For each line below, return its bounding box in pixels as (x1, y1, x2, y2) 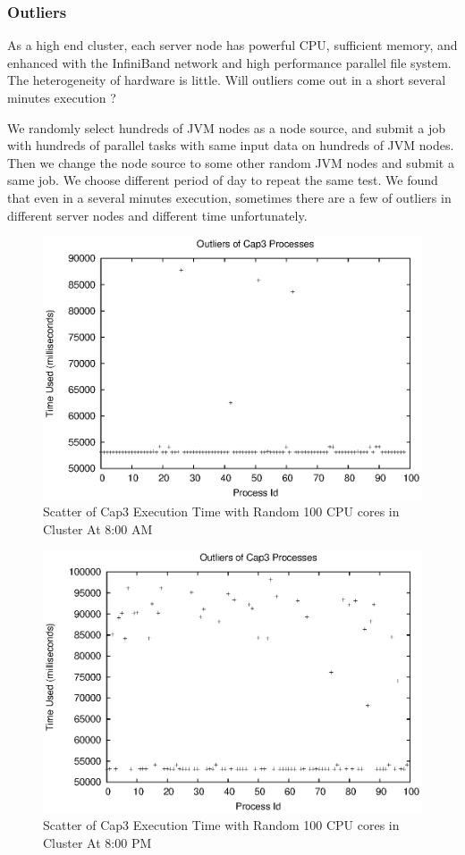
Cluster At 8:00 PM (43, 834, 152, 851)
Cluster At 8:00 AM (43, 519, 153, 538)
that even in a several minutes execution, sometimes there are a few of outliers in (7, 188, 452, 206)
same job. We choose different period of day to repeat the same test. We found (7, 171, 438, 189)
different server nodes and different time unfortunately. (7, 205, 308, 224)
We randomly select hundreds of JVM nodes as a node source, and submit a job (7, 118, 445, 137)
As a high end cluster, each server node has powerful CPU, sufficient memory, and (7, 36, 458, 54)
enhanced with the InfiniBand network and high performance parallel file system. (7, 53, 452, 71)
